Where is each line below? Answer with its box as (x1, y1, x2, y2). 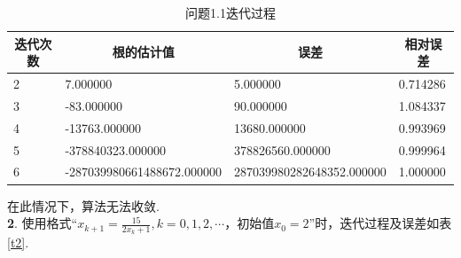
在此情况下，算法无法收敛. (7, 196, 160, 215)
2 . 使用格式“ (7, 214, 78, 232)
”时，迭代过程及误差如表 (309, 214, 452, 232)
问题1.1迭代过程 (185, 4, 276, 21)
